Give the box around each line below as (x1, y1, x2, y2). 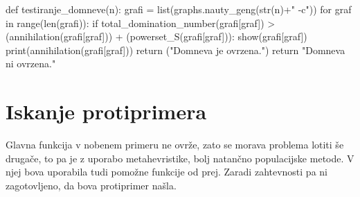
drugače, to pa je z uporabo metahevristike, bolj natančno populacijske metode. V (6, 151, 354, 165)
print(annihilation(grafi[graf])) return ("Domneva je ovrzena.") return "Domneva (6, 42, 345, 57)
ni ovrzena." (6, 56, 56, 71)
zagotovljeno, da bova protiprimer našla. (6, 178, 177, 192)
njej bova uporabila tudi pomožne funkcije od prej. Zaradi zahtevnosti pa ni (6, 164, 327, 179)
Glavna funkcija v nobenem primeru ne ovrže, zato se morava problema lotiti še (6, 137, 344, 152)
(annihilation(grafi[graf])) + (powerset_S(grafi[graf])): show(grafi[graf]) (6, 29, 307, 44)
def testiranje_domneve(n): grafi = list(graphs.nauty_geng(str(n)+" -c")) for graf (6, 2, 352, 16)
